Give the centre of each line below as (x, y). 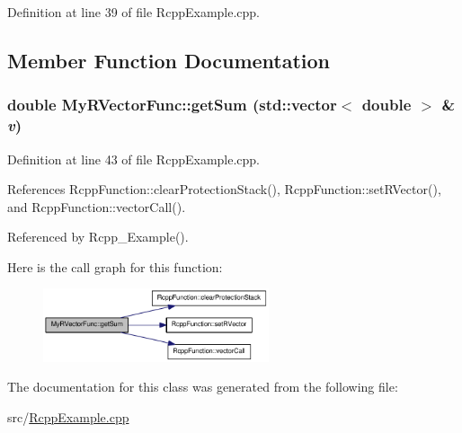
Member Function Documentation (169, 60)
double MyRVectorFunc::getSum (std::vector (172, 105)
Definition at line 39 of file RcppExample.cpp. (134, 12)
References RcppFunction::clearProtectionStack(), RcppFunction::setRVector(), (224, 189)
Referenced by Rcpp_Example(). (98, 237)
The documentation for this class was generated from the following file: (203, 387)
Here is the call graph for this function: (115, 266)
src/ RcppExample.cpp (68, 416)
